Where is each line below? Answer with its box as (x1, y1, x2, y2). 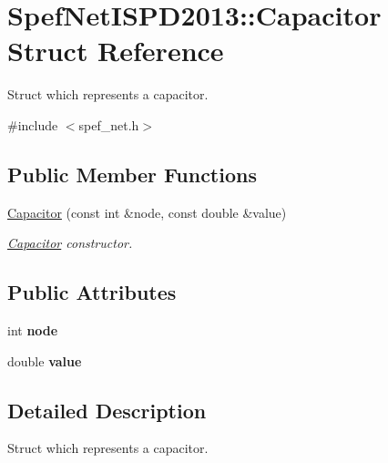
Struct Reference (7, 32, 224, 69)
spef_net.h (78, 115, 139, 134)
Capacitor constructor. (7, 233, 133, 252)
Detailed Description (7, 396, 207, 424)
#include (7, 115, 58, 134)
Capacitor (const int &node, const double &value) (7, 202, 287, 221)
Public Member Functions (7, 159, 257, 188)
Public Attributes (7, 278, 177, 306)
